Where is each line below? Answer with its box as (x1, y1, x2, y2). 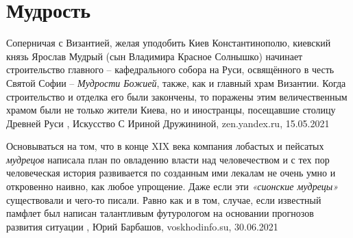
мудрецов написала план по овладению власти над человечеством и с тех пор (6, 152, 330, 166)
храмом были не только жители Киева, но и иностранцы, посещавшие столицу (6, 103, 336, 117)
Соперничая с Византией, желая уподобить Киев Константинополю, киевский (6, 36, 331, 50)
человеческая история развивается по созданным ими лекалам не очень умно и (6, 166, 336, 180)
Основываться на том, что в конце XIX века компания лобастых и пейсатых (6, 139, 324, 153)
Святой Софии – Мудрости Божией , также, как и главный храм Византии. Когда (6, 75, 346, 90)
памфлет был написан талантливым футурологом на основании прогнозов (6, 206, 314, 220)
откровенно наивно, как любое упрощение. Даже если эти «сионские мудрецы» (6, 179, 339, 194)
